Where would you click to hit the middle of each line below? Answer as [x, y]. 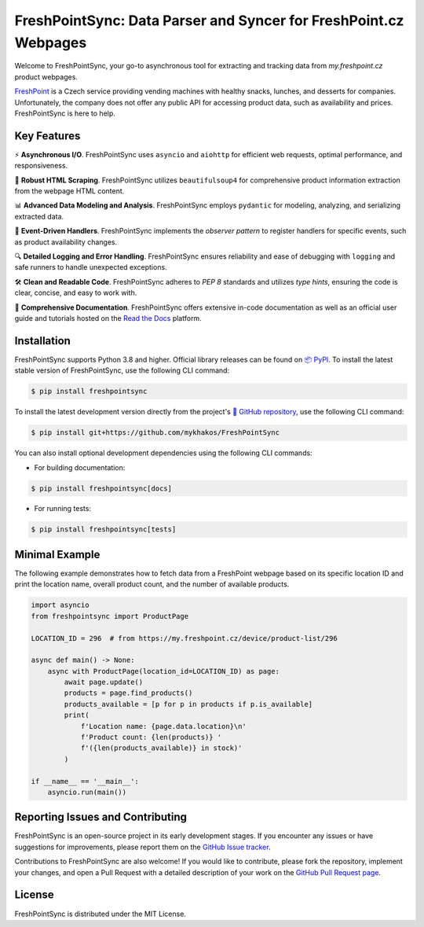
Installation [42, 341]
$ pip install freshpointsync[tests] [104, 530]
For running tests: [63, 509]
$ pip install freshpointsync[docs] [102, 488]
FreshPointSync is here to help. [65, 113]
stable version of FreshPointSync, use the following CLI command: [122, 370]
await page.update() [104, 682]
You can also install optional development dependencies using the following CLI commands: [164, 453]
